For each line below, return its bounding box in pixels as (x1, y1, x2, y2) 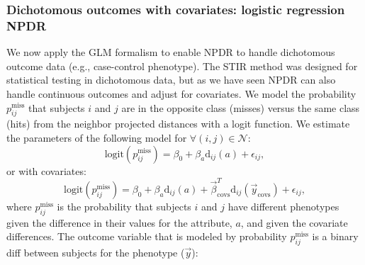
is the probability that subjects (57, 198, 191, 213)
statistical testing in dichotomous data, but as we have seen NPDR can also (6, 72, 336, 87)
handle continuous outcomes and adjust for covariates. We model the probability (6, 86, 356, 101)
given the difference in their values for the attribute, (6, 215, 232, 230)
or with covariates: (6, 163, 86, 178)
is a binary (312, 229, 359, 244)
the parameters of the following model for (6, 130, 187, 145)
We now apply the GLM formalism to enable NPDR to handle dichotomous (6, 45, 335, 60)
